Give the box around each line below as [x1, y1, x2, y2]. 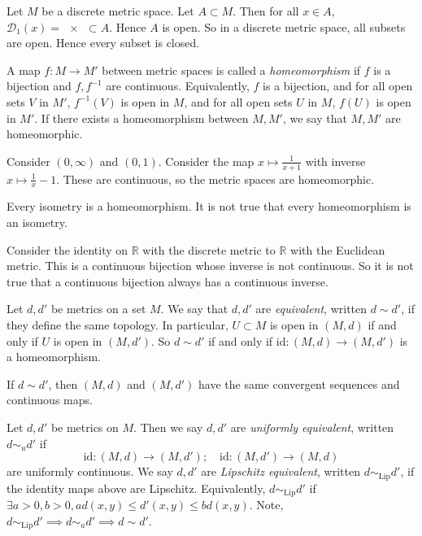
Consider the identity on [7, 241, 128, 258]
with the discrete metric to [142, 241, 276, 258]
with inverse [305, 152, 366, 169]
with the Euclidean [290, 241, 385, 258]
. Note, [249, 496, 284, 513]
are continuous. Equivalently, [106, 77, 250, 94]
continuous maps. [7, 391, 93, 408]
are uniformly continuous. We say [7, 463, 173, 480]
